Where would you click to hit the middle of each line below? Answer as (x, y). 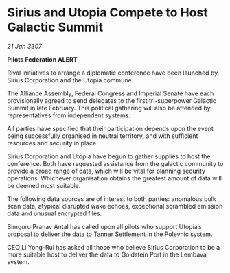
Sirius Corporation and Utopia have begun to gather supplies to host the (109, 156)
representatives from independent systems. (69, 115)
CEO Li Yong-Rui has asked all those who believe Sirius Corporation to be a (114, 247)
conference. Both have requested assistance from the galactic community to (115, 163)
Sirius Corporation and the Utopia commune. (70, 80)
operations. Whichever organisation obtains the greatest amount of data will (114, 178)
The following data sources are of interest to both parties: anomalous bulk (112, 199)
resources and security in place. (53, 143)
